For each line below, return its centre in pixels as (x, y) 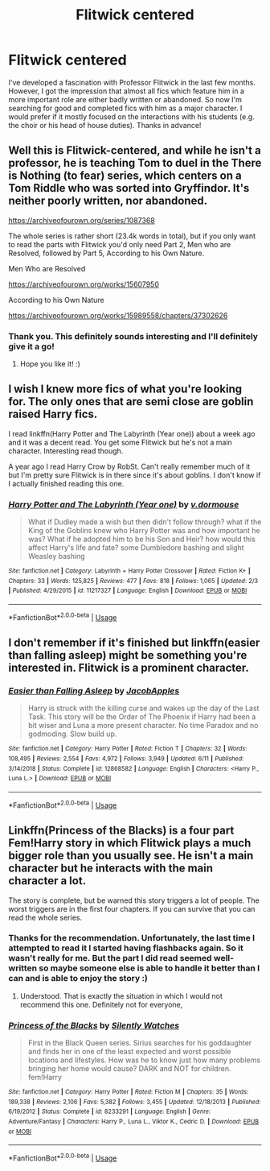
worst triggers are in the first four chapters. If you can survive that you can (132, 908)
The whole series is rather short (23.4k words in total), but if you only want (132, 236)
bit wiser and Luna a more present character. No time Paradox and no (143, 726)
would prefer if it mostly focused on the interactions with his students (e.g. (131, 116)
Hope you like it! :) (50, 364)
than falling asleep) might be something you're (128, 655)
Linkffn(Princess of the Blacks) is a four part (121, 831)
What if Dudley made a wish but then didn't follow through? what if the (145, 522)
